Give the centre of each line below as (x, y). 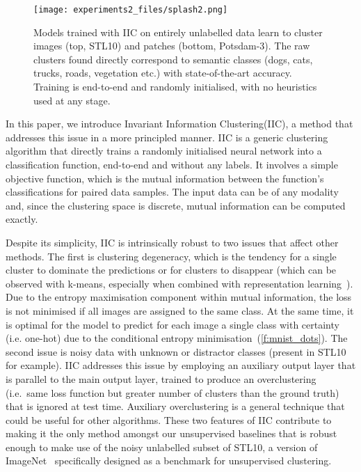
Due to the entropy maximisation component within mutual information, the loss (179, 297)
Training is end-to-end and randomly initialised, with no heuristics (175, 87)
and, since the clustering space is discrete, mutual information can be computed (176, 205)
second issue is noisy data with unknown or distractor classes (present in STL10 (176, 351)
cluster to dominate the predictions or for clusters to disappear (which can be (171, 270)
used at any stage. (72, 100)
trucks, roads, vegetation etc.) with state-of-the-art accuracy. (163, 73)
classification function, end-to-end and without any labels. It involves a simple (172, 164)
